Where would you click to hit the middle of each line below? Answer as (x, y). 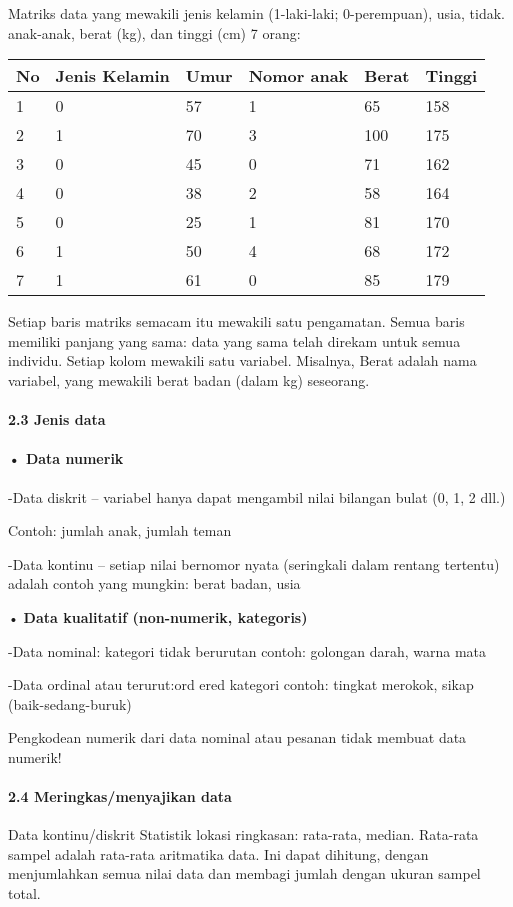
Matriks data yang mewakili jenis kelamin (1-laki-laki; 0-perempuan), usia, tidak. (256, 13)
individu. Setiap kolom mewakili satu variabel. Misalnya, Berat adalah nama (242, 360)
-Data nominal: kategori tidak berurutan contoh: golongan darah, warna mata (247, 650)
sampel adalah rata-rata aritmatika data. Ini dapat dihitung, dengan (218, 853)
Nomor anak (298, 76)
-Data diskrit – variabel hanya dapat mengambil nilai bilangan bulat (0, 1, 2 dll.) (257, 496)
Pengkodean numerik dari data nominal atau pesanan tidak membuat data (237, 737)
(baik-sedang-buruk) (70, 703)
